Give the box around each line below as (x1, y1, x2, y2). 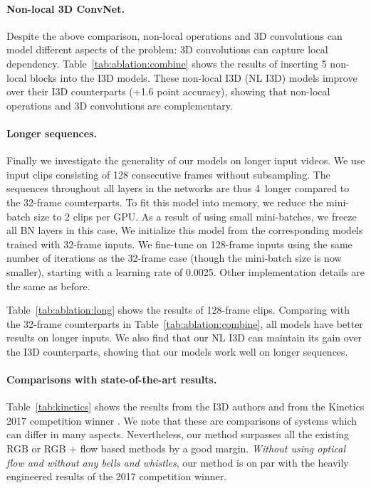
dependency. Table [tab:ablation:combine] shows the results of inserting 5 (6, 55, 327, 70)
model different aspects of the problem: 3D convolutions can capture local (6, 42, 328, 57)
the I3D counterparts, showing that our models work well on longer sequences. (6, 344, 348, 359)
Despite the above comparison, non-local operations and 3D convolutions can (6, 28, 343, 43)
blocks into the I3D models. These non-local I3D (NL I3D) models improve (30, 70, 357, 85)
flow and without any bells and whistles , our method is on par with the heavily (6, 455, 349, 470)
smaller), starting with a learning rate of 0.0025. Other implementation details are (6, 264, 365, 279)
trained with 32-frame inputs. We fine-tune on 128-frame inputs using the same (6, 236, 352, 251)
